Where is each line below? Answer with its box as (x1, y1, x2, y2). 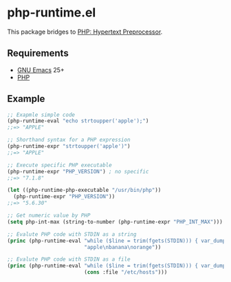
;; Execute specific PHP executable (7, 162, 112, 169)
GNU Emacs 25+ (16, 65, 65, 74)
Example (7, 93, 45, 105)
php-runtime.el (7, 5, 96, 21)
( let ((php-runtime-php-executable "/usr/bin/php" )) (7, 187, 162, 194)
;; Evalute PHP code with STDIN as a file (7, 256, 131, 263)
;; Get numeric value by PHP (7, 212, 91, 219)
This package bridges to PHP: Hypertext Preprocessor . (7, 28, 163, 36)
